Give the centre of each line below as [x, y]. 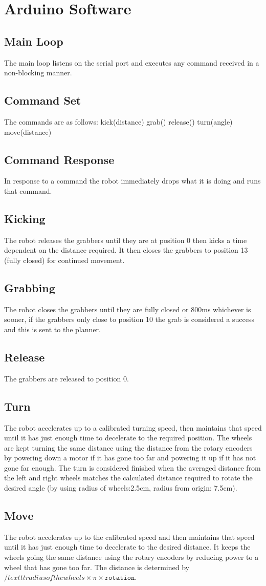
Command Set [43, 100]
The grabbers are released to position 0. [66, 378]
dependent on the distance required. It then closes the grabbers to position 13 [126, 250]
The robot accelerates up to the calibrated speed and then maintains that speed [129, 537]
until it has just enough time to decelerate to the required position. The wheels [128, 438]
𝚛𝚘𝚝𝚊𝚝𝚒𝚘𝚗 [120, 578]
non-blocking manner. [38, 73]
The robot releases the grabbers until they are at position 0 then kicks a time [126, 240]
